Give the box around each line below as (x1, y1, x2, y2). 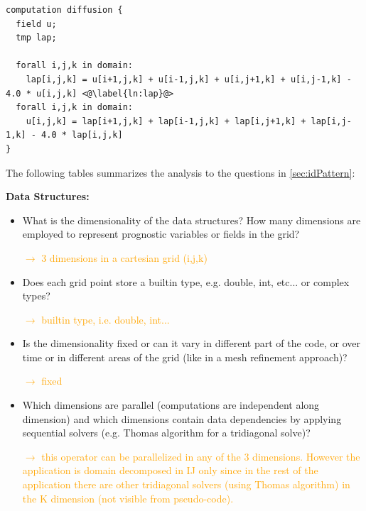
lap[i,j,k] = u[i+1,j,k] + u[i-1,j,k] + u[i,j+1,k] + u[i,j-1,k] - (26, 74, 352, 84)
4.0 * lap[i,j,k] (41, 130, 123, 141)
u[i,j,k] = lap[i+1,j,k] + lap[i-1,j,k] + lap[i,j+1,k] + (26, 116, 306, 126)
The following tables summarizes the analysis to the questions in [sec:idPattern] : (6, 165, 355, 180)
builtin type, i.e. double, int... (41, 312, 170, 326)
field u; (16, 18, 57, 29)
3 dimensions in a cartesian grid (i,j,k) (41, 250, 208, 265)
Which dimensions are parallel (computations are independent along (22, 397, 320, 412)
